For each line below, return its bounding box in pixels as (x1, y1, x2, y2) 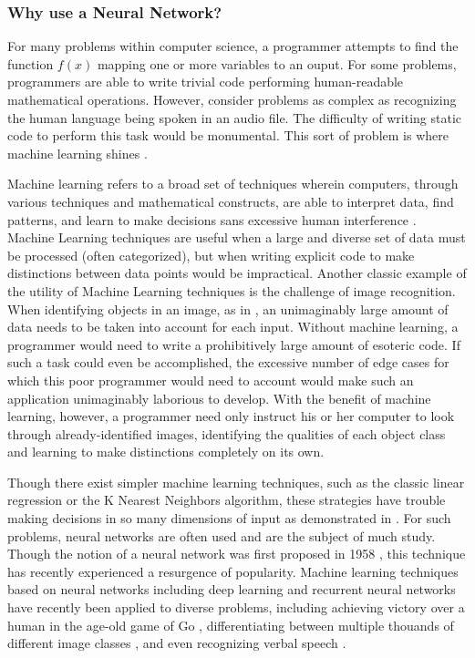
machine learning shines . (7, 143, 148, 162)
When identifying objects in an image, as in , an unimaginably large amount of (7, 299, 449, 318)
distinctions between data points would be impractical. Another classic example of (7, 263, 467, 283)
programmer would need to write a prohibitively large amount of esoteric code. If (7, 334, 460, 354)
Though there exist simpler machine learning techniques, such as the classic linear (7, 472, 465, 491)
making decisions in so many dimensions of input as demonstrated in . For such (7, 509, 451, 528)
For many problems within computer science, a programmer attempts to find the (7, 36, 459, 56)
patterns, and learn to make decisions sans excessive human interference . (7, 210, 417, 229)
